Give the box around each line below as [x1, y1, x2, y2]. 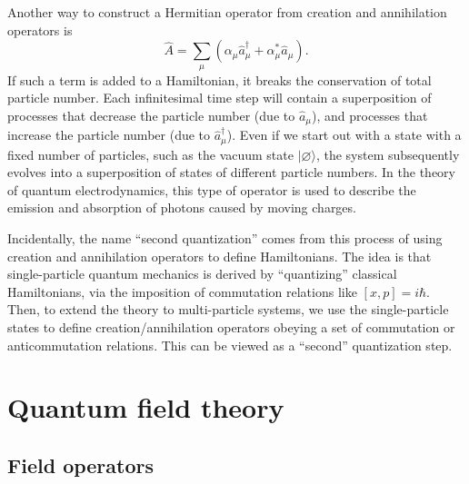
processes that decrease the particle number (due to [7, 105, 295, 124]
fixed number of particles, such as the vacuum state [7, 144, 294, 163]
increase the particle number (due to [7, 125, 211, 144]
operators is [7, 20, 73, 39]
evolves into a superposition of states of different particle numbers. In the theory [7, 163, 455, 182]
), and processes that [311, 105, 428, 124]
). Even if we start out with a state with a [226, 125, 462, 144]
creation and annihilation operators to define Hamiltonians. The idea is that [7, 246, 432, 265]
